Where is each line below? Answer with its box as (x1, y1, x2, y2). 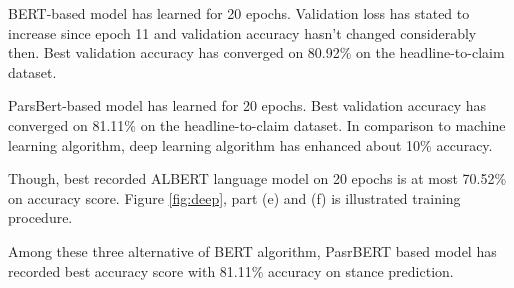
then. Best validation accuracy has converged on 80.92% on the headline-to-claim (8, 42, 505, 63)
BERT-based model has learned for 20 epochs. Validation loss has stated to (8, 3, 470, 23)
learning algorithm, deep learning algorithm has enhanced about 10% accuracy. (8, 134, 493, 155)
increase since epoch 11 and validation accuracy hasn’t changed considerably (8, 22, 477, 43)
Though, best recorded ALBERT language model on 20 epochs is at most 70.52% (8, 168, 507, 189)
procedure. (8, 207, 73, 228)
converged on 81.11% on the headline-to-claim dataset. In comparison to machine (8, 114, 506, 135)
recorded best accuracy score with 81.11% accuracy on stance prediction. (8, 260, 454, 281)
